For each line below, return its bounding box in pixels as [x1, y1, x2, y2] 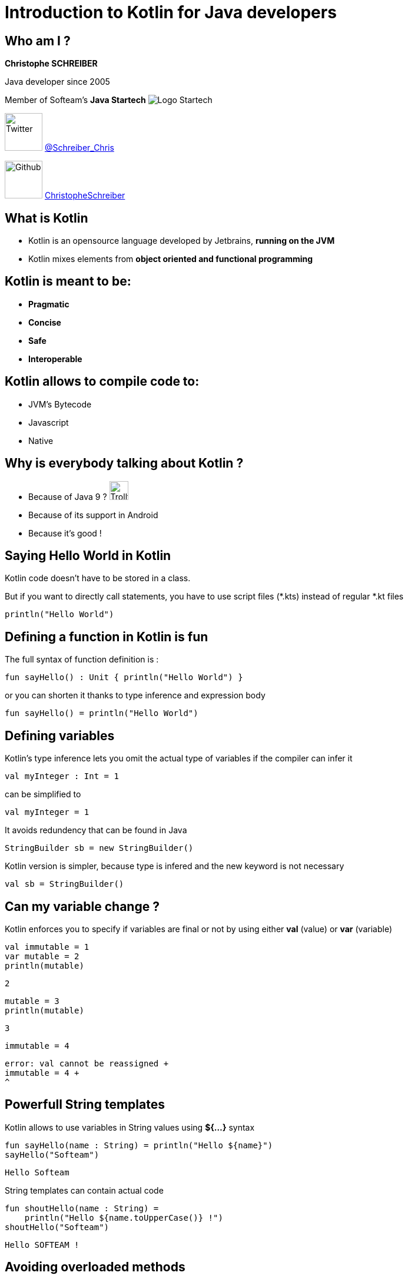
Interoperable [28, 353, 82, 364]
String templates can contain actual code [5, 1185, 164, 1195]
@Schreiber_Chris [44, 143, 114, 153]
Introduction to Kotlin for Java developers [5, 2, 337, 22]
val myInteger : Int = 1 [5, 771, 119, 781]
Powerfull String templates [5, 1097, 165, 1112]
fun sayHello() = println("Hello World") [5, 708, 198, 718]
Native [28, 435, 54, 446]
